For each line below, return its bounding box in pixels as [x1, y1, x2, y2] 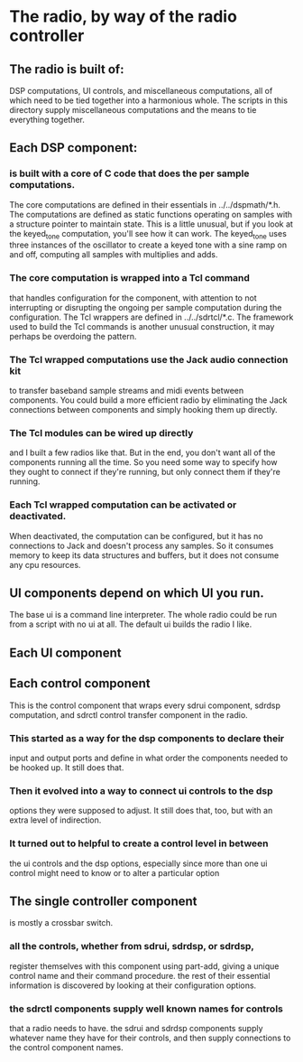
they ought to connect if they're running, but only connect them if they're [9, 467, 281, 478]
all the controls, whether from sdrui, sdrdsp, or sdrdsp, [9, 940, 255, 953]
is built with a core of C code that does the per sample [9, 167, 250, 180]
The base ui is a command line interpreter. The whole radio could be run [9, 610, 278, 620]
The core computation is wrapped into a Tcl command [9, 272, 251, 284]
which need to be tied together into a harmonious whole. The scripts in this [9, 95, 289, 106]
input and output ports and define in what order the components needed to [9, 752, 289, 763]
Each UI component [9, 645, 122, 660]
